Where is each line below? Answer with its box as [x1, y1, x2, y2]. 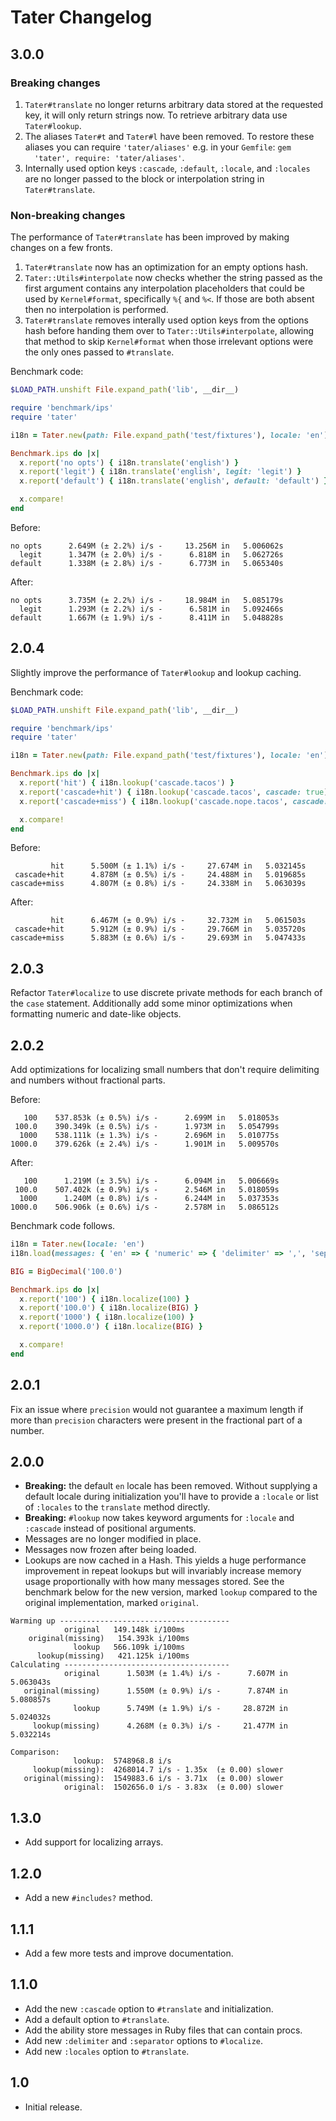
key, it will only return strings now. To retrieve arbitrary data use [24, 109, 288, 121]
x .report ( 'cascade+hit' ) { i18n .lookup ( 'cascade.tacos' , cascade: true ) [19, 787, 329, 797]
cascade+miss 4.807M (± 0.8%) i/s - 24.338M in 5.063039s [10, 879, 307, 889]
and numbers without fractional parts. [10, 1074, 166, 1086]
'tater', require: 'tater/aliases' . [34, 151, 185, 163]
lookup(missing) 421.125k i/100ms [36, 1651, 190, 1661]
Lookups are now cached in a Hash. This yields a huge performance [24, 1554, 307, 1566]
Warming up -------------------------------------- [10, 1616, 230, 1626]
